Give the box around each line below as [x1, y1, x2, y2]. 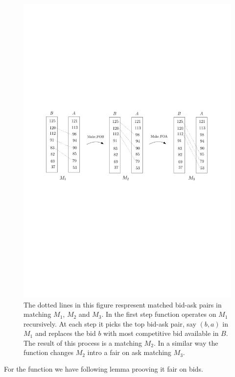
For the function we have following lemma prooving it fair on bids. [4, 364, 203, 374]
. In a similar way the [153, 337, 218, 348]
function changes [23, 347, 73, 357]
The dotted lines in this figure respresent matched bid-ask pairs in [23, 299, 222, 309]
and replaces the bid [35, 328, 96, 338]
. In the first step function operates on [101, 309, 216, 319]
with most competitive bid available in [103, 328, 219, 338]
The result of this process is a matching [23, 337, 142, 348]
